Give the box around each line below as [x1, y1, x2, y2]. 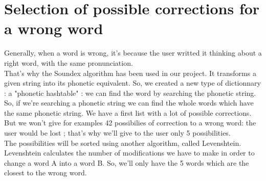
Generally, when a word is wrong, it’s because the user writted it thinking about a [4, 47, 262, 58]
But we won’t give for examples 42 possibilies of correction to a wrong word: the [4, 117, 256, 128]
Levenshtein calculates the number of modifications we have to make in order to [4, 147, 255, 158]
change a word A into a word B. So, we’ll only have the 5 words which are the [4, 157, 249, 168]
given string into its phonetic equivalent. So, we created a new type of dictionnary [4, 77, 261, 88]
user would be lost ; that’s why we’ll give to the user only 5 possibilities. [4, 127, 231, 138]
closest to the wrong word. [4, 167, 87, 178]
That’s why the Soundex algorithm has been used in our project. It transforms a [4, 67, 256, 78]
